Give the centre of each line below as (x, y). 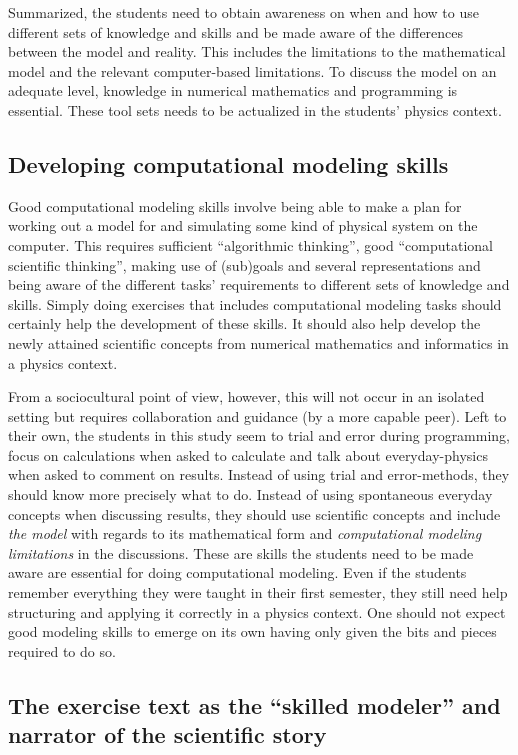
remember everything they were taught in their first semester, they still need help (258, 592)
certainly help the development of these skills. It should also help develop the (244, 323)
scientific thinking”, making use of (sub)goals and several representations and (244, 264)
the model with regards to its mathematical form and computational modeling (245, 533)
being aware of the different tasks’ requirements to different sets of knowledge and (259, 284)
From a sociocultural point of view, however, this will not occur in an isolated (246, 396)
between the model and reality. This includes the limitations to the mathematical (257, 51)
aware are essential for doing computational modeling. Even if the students (237, 572)
